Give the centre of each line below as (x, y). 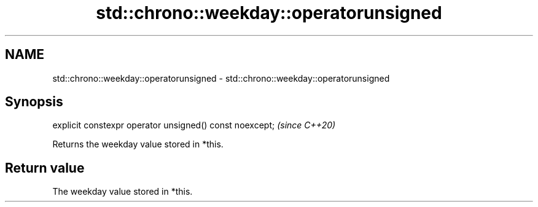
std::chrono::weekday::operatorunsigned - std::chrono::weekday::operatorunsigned (221, 78)
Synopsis (34, 102)
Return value (45, 168)
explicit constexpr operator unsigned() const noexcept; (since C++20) (194, 125)
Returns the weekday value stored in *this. (138, 144)
